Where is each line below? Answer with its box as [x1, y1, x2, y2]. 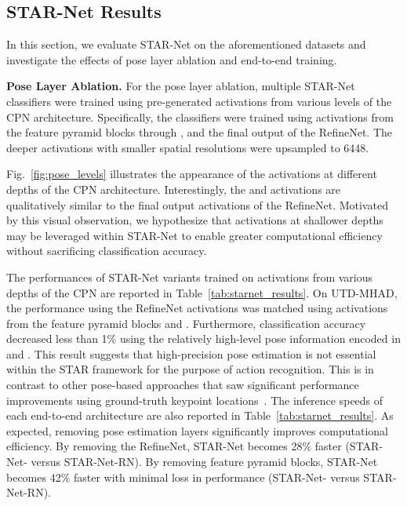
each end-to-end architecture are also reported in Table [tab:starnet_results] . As [6, 407, 394, 424]
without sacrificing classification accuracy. [6, 242, 207, 259]
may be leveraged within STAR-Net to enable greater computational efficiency [6, 227, 383, 243]
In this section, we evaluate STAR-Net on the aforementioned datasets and [6, 36, 366, 53]
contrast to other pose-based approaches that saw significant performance [6, 377, 359, 393]
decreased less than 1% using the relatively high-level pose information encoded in [6, 330, 401, 347]
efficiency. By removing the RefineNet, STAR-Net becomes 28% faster [6, 438, 342, 454]
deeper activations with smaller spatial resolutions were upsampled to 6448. [6, 139, 369, 155]
